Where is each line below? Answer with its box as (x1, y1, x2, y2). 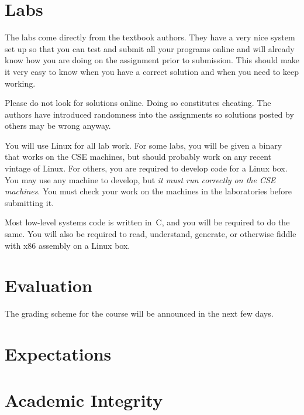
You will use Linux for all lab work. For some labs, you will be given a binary (5, 139, 282, 151)
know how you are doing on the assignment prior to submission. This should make (5, 54, 299, 66)
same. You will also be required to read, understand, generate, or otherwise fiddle (5, 228, 296, 240)
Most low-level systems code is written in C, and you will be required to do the (5, 216, 290, 228)
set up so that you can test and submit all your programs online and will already (5, 42, 295, 54)
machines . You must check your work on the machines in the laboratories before (5, 185, 292, 197)
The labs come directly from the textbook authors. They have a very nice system (5, 31, 295, 43)
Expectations (5, 342, 112, 366)
